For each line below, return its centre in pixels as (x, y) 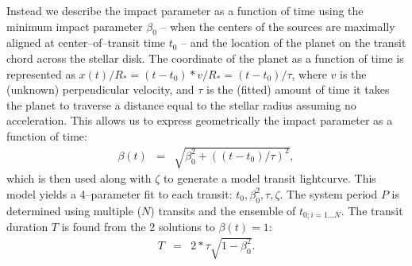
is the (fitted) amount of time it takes (298, 89)
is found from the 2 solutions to (138, 226)
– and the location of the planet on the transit (294, 42)
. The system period (329, 193)
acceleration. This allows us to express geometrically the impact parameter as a (200, 120)
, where (309, 73)
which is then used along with (79, 178)
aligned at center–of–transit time (86, 42)
